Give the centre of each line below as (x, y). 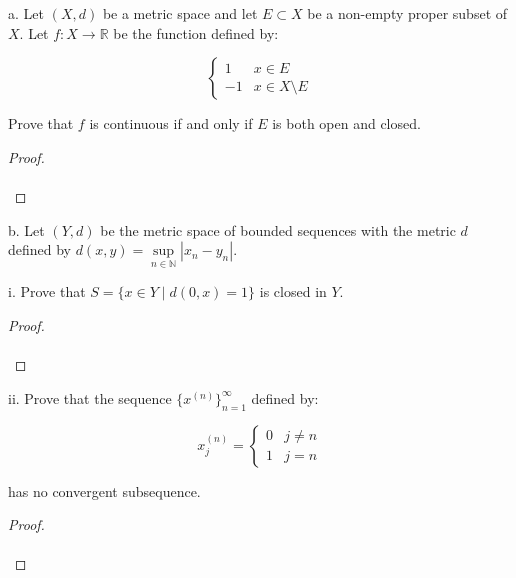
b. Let (26, 229)
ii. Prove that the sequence (90, 397)
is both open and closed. (346, 123)
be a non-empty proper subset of (407, 13)
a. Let (26, 13)
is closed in (293, 291)
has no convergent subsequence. (104, 490)
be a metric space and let (180, 13)
